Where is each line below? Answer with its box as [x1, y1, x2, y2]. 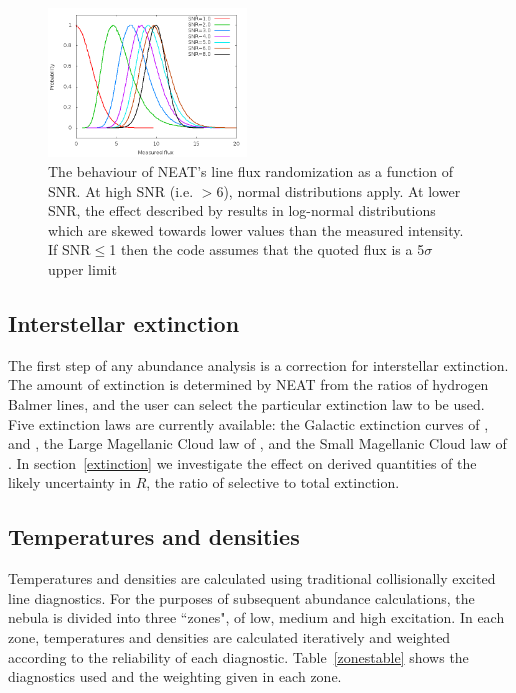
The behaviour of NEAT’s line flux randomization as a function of [48, 161, 453, 182]
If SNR [48, 239, 91, 260]
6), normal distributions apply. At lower [216, 180, 461, 201]
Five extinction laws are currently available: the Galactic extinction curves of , [8, 413, 489, 434]
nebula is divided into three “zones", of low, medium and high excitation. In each [8, 607, 505, 628]
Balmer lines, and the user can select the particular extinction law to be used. [8, 393, 485, 414]
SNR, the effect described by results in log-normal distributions [48, 200, 436, 221]
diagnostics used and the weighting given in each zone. [8, 666, 342, 687]
